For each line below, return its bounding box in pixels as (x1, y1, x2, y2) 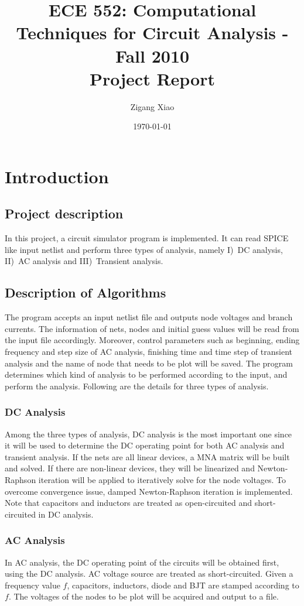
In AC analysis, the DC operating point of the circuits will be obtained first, (5, 556, 279, 568)
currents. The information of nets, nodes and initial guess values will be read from (5, 322, 299, 334)
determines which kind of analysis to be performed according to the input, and (5, 368, 288, 381)
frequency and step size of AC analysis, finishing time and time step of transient (5, 345, 292, 358)
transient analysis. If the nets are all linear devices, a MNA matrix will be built (5, 450, 290, 463)
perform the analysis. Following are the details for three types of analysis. (5, 379, 269, 392)
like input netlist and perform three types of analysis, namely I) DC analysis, (5, 243, 283, 255)
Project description (5, 204, 124, 222)
